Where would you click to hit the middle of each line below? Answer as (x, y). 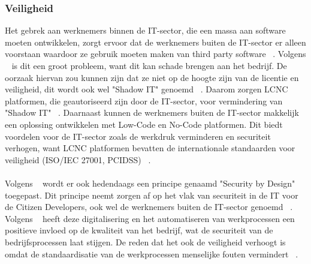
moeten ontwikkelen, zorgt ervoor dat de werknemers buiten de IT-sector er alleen (155, 42)
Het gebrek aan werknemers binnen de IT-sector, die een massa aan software (145, 30)
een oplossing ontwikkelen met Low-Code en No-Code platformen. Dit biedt (144, 124)
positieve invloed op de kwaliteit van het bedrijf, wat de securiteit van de (139, 230)
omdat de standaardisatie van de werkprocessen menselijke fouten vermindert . (152, 253)
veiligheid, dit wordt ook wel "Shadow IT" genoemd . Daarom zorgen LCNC (147, 89)
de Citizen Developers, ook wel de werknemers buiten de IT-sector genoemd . (149, 207)
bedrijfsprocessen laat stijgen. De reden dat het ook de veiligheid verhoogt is (145, 241)
